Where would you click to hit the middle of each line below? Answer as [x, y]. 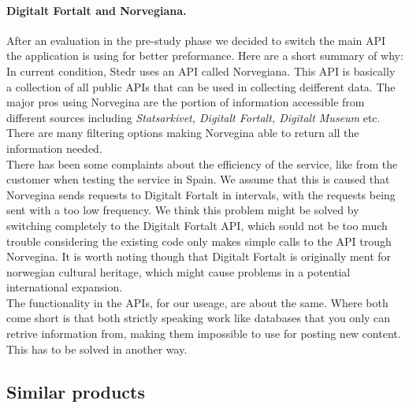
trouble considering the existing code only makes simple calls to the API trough [199, 241]
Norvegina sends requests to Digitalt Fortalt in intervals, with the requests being [201, 194]
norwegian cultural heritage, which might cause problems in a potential [178, 271]
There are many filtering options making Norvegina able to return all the [183, 133]
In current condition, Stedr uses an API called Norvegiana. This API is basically [201, 70]
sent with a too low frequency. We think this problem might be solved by [183, 210]
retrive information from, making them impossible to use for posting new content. [204, 334]
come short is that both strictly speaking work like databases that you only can [199, 318]
